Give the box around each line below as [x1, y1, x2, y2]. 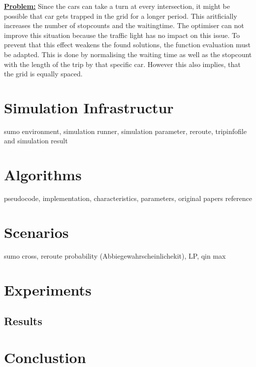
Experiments [4, 279, 92, 300]
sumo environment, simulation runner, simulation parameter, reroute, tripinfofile [4, 126, 247, 136]
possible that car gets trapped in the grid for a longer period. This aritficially [4, 10, 237, 21]
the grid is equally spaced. [4, 68, 83, 79]
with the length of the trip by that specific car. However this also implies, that [4, 59, 241, 69]
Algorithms [4, 165, 82, 185]
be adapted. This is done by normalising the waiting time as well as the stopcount [4, 49, 252, 59]
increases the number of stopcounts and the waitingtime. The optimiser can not [4, 20, 244, 31]
